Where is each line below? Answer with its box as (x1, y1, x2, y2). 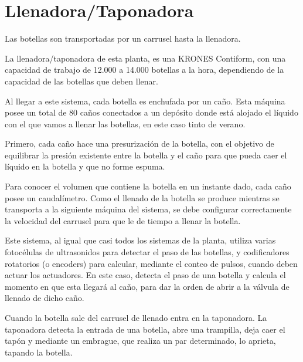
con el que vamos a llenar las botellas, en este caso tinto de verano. (5, 117, 246, 130)
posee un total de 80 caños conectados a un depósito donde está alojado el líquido (5, 106, 298, 119)
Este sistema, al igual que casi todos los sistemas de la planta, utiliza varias (5, 234, 276, 246)
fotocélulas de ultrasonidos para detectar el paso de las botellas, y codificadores (5, 246, 290, 258)
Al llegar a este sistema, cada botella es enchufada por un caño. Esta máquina (5, 94, 285, 107)
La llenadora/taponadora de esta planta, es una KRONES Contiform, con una (5, 52, 286, 64)
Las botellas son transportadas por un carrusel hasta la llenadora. (5, 32, 241, 45)
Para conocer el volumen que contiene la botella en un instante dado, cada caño (5, 180, 291, 192)
